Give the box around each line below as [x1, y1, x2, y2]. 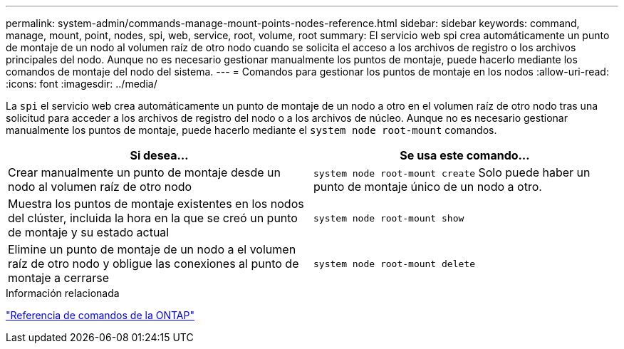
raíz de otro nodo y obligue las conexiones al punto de [8, 256, 299, 271]
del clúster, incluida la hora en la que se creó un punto [8, 211, 298, 225]
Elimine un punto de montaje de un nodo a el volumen [8, 242, 296, 256]
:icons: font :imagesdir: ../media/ [6, 78, 157, 90]
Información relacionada [6, 287, 120, 299]
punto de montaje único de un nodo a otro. [313, 179, 542, 194]
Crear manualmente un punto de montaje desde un [8, 165, 281, 179]
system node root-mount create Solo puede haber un [313, 165, 591, 179]
